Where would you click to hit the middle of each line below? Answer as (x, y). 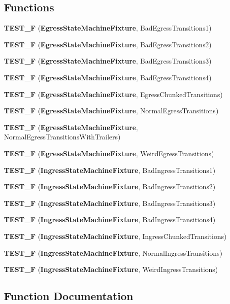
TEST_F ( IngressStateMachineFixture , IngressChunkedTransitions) (115, 236)
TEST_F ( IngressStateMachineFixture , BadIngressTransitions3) (110, 203)
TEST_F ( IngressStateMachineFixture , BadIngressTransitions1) (110, 170)
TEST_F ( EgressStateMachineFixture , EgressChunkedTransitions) (113, 94)
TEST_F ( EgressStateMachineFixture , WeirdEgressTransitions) (109, 153)
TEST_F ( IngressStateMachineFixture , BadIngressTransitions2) (110, 186)
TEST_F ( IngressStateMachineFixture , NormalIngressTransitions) (113, 253)
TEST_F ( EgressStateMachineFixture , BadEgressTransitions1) (108, 28)
